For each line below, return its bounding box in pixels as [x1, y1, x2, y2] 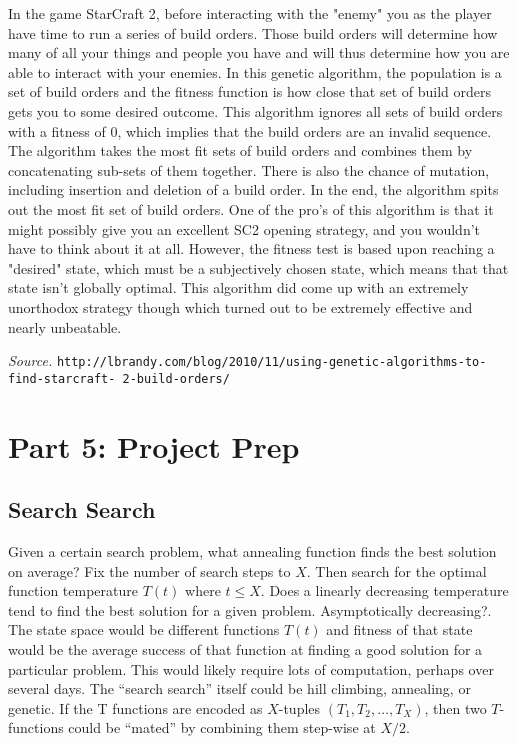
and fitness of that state [326, 619, 473, 640]
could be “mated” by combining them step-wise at [68, 717, 376, 738]
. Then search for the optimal [306, 560, 487, 581]
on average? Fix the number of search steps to [8, 560, 291, 581]
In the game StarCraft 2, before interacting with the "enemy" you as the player [8, 3, 492, 23]
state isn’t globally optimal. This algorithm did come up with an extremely [8, 277, 469, 298]
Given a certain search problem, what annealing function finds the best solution [8, 540, 497, 561]
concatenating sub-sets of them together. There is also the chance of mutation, [8, 159, 490, 180]
